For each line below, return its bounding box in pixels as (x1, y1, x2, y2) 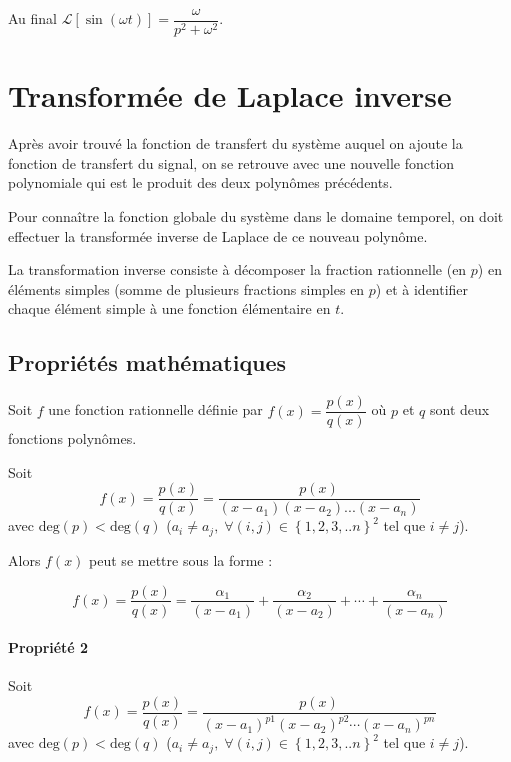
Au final (8, 8, 58, 29)
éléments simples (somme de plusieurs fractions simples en (8, 278, 365, 299)
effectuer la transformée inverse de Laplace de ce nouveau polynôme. (8, 225, 428, 246)
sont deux (430, 399, 490, 420)
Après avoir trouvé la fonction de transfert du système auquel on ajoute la (8, 133, 463, 154)
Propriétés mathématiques (8, 347, 287, 378)
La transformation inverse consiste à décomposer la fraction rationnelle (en (8, 259, 467, 280)
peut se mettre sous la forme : (89, 549, 273, 570)
